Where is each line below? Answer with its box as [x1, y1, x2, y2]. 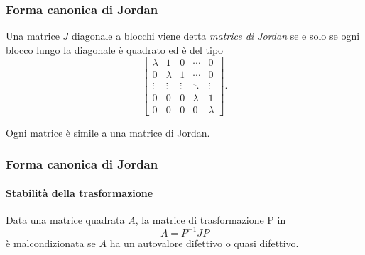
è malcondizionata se [6, 235, 96, 250]
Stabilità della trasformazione [6, 185, 153, 200]
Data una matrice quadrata [6, 212, 125, 227]
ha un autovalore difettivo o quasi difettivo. [109, 235, 299, 250]
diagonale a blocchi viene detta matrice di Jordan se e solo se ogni [71, 28, 360, 43]
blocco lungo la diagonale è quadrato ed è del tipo [6, 42, 224, 57]
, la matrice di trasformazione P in [135, 212, 286, 227]
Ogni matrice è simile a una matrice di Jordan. [6, 125, 210, 140]
